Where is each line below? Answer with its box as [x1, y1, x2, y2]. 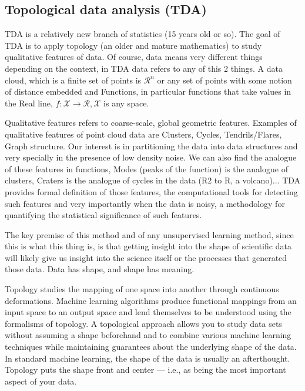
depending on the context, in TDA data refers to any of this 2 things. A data [5, 62, 283, 74]
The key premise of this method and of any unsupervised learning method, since [5, 228, 294, 240]
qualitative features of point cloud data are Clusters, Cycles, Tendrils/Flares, [5, 128, 282, 140]
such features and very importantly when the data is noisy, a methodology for [5, 197, 285, 209]
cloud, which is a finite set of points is [5, 73, 142, 86]
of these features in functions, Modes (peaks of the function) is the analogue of [5, 162, 288, 175]
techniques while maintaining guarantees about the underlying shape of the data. [5, 340, 297, 353]
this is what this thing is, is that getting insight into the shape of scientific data [5, 240, 291, 252]
